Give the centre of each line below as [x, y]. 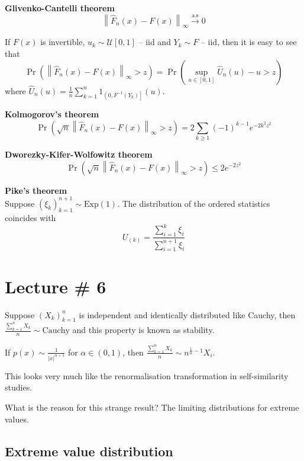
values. [17, 419]
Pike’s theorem [36, 190]
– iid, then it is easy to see [249, 42]
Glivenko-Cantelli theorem [60, 8]
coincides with [30, 218]
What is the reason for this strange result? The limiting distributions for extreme [152, 407]
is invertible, [63, 42]
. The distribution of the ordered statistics [194, 203]
